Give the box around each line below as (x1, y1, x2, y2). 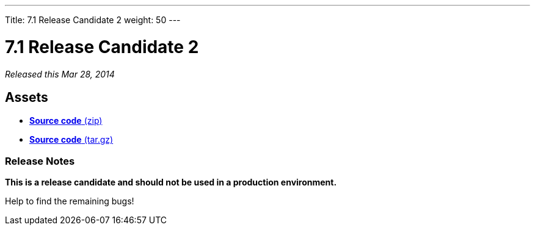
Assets (5, 89, 48, 105)
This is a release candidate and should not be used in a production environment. (5, 177, 337, 188)
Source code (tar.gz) (29, 134, 114, 145)
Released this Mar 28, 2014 (5, 68, 115, 79)
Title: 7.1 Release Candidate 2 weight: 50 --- (5, 15, 181, 25)
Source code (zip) (29, 115, 103, 126)
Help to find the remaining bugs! (5, 196, 134, 207)
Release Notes (5, 154, 75, 167)
